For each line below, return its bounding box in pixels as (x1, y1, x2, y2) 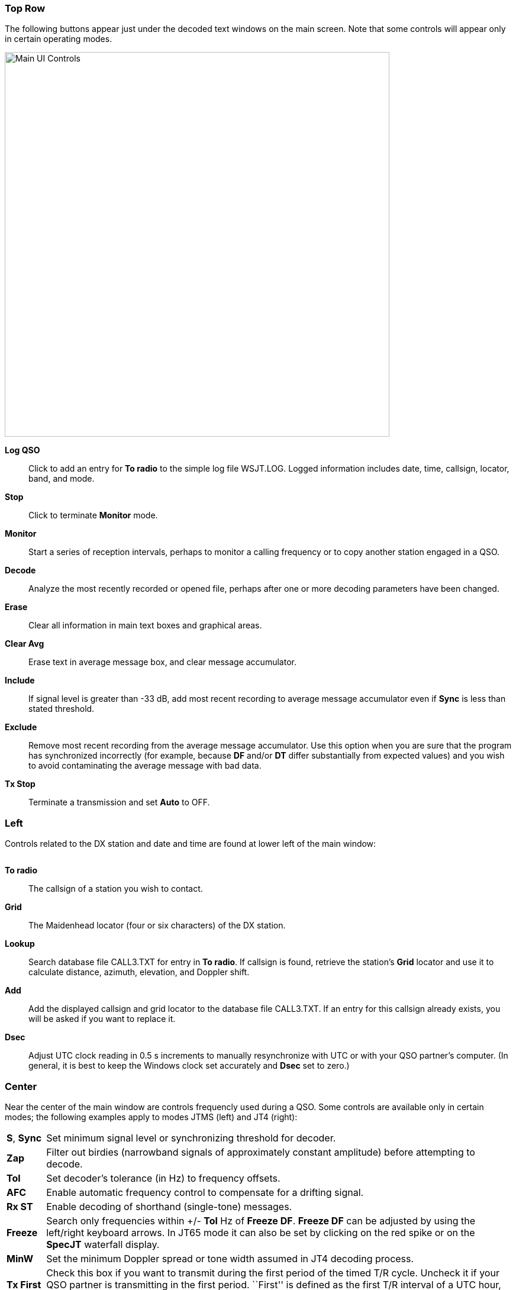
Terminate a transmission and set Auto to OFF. (28, 797, 210, 808)
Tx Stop (5, 779, 36, 789)
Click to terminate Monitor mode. (28, 510, 158, 521)
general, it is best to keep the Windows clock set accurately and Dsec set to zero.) (28, 1060, 350, 1071)
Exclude (5, 722, 37, 733)
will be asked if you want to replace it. (28, 1014, 176, 1024)
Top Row (5, 2, 46, 14)
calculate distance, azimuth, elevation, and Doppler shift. (28, 967, 250, 978)
